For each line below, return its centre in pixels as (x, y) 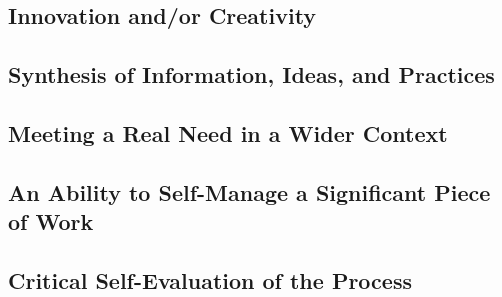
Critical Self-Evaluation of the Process (210, 279)
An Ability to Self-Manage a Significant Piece (249, 191)
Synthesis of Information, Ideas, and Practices (251, 74)
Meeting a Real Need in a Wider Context (228, 132)
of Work (51, 221)
